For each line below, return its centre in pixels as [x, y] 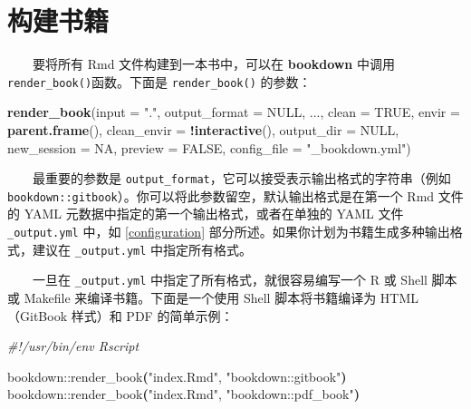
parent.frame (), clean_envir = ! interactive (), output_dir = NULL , [203, 129]
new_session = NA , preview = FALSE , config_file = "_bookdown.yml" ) [209, 147]
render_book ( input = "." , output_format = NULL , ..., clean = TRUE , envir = [234, 112]
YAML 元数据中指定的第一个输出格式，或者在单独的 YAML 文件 [214, 214]
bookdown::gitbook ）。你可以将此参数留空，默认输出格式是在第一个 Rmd [221, 195]
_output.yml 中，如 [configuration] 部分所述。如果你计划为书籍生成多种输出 [229, 232]
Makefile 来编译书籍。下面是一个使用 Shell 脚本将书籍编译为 [200, 298]
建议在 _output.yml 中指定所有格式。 [142, 249]
